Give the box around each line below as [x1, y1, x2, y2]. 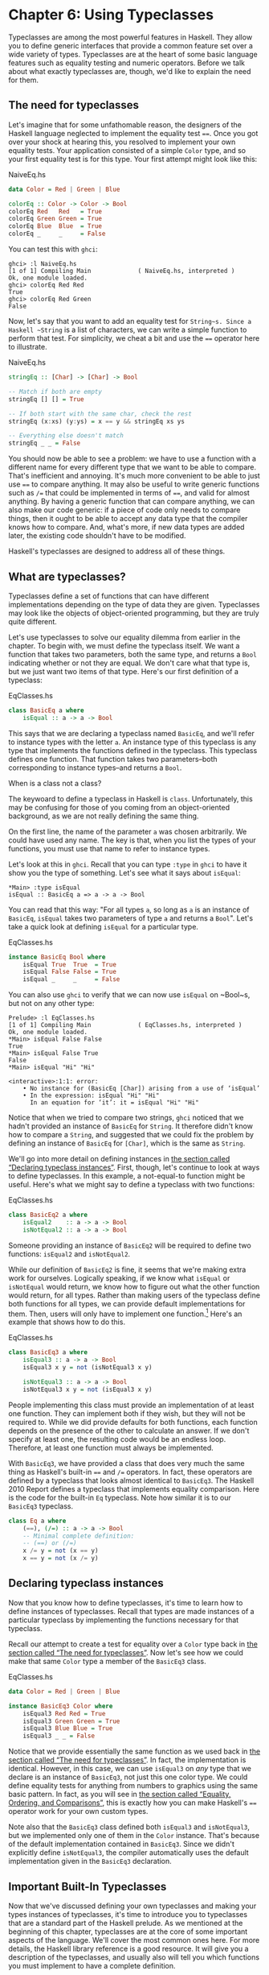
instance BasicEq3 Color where [8, 1702, 113, 1710]
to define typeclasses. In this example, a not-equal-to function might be [8, 1171, 246, 1181]
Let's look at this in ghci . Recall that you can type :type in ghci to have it [8, 859, 247, 869]
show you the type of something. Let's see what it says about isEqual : [8, 867, 241, 877]
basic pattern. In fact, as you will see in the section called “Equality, [8, 1790, 231, 1799]
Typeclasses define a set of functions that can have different [8, 590, 210, 601]
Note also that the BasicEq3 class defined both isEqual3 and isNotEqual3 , [8, 1822, 251, 1832]
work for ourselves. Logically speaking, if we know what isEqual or [8, 1273, 230, 1282]
